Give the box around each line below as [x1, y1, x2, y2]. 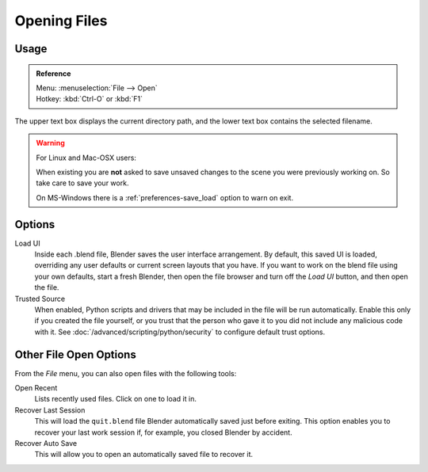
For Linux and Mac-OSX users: [36, 153, 136, 162]
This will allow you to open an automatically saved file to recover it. [34, 450, 254, 459]
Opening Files [14, 12, 108, 29]
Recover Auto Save [14, 438, 78, 447]
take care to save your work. [36, 178, 129, 188]
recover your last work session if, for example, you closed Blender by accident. [34, 428, 292, 437]
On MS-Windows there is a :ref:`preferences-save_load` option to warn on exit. [36, 192, 293, 202]
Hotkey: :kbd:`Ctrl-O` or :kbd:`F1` [36, 94, 143, 104]
